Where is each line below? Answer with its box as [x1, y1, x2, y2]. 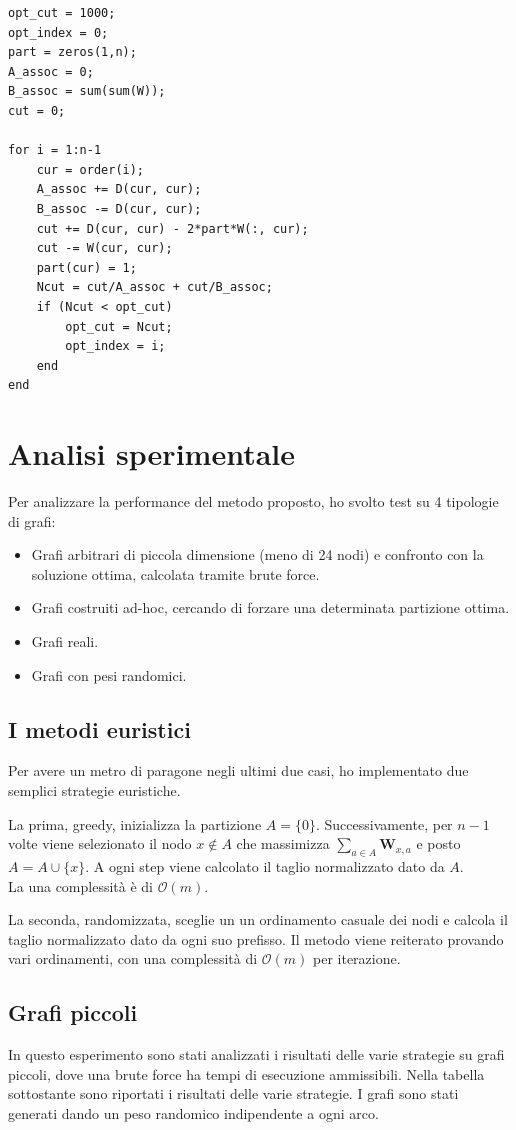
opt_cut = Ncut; [65, 319, 173, 334]
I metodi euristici [8, 713, 191, 744]
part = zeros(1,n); [8, 45, 137, 60]
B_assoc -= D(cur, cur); [36, 201, 202, 216]
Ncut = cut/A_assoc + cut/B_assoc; [36, 280, 273, 295]
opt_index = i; [65, 339, 166, 354]
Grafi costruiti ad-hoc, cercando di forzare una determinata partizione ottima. [31, 597, 510, 618]
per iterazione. [313, 948, 401, 969]
